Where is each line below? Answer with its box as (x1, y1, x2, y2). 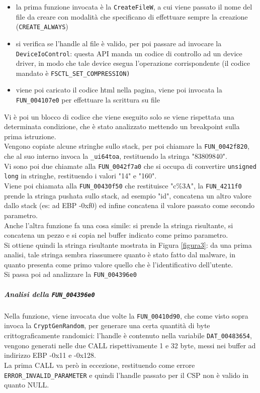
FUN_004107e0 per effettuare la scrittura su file (16, 94, 160, 105)
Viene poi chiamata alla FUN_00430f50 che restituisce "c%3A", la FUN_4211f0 (4, 180, 242, 191)
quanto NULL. (4, 379, 49, 390)
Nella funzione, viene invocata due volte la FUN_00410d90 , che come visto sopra (4, 310, 248, 321)
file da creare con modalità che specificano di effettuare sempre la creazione (16, 11, 248, 22)
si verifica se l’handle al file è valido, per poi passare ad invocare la (16, 38, 222, 48)
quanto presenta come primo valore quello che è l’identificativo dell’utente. (4, 259, 233, 269)
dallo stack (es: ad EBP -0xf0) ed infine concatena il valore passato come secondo (4, 200, 254, 211)
